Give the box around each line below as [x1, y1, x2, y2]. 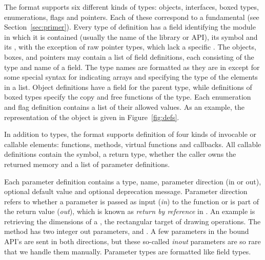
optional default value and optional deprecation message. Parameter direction [4, 186, 248, 197]
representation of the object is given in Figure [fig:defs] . [4, 111, 179, 122]
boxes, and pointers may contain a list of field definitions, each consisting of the [4, 51, 254, 62]
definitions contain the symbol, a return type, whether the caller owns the [4, 149, 236, 159]
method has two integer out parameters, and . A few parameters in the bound [4, 226, 249, 237]
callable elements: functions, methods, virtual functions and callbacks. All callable [4, 138, 261, 149]
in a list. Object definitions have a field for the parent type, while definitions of [4, 81, 252, 92]
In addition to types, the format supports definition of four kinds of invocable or [4, 129, 257, 139]
